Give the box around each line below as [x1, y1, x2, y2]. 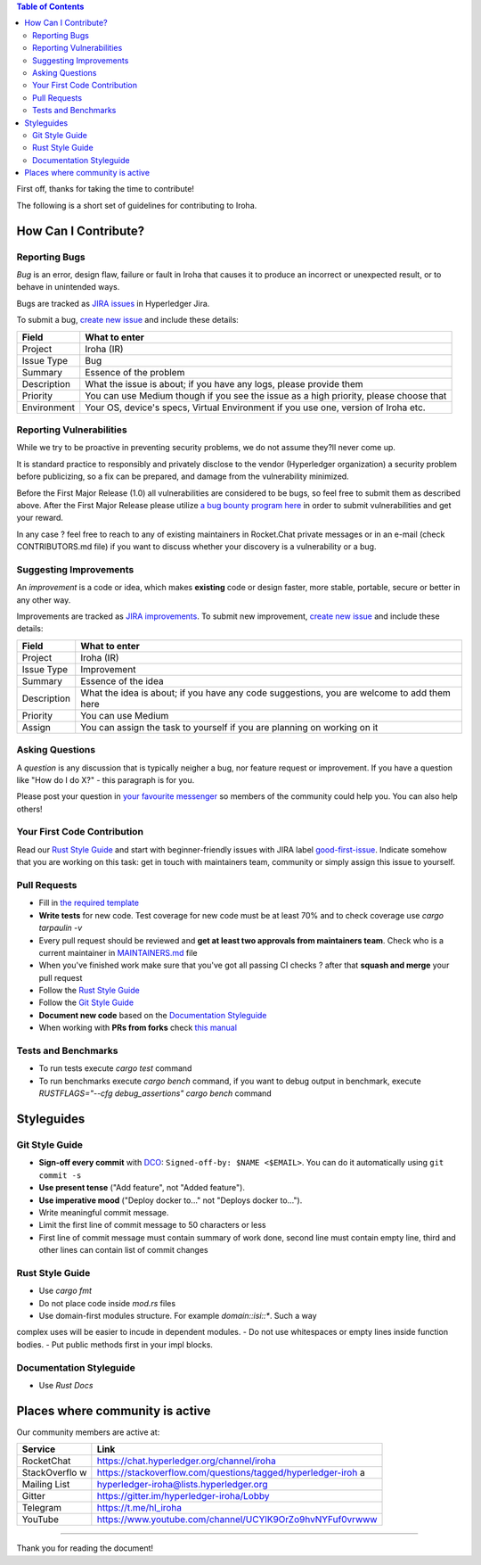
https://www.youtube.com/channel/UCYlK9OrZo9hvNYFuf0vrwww [96, 1513, 378, 1526]
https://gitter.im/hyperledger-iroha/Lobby [96, 1490, 270, 1503]
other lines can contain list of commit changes [38, 1245, 208, 1256]
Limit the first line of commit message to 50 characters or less [38, 1220, 266, 1231]
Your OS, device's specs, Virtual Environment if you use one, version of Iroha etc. [85, 401, 427, 414]
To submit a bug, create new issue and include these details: [16, 315, 240, 325]
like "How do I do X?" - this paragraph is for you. [16, 774, 195, 785]
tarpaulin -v [38, 923, 83, 934]
